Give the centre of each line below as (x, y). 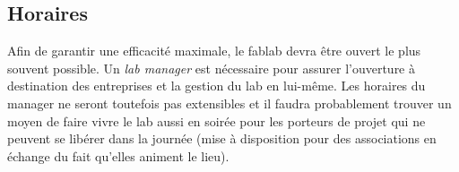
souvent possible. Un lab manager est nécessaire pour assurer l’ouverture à (211, 68)
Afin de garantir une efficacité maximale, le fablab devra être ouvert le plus (214, 51)
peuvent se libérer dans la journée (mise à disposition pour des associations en (222, 138)
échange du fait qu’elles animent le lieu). (118, 155)
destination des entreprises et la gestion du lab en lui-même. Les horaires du (217, 86)
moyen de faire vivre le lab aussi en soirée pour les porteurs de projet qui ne (217, 120)
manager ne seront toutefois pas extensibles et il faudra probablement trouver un (229, 103)
